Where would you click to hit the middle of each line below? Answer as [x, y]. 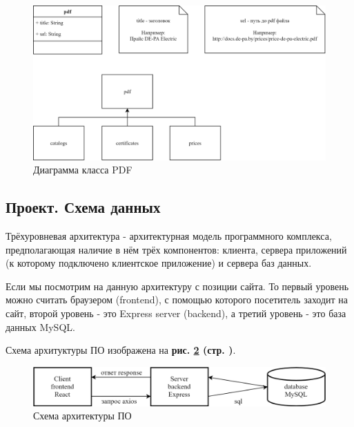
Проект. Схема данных [83, 207]
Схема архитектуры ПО [82, 416]
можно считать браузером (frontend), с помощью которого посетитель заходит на [177, 300]
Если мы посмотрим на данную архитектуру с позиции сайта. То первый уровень [177, 286]
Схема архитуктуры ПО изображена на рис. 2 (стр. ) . [121, 350]
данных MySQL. [40, 326]
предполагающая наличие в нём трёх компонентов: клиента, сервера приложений [176, 249]
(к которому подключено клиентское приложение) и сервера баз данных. [159, 263]
